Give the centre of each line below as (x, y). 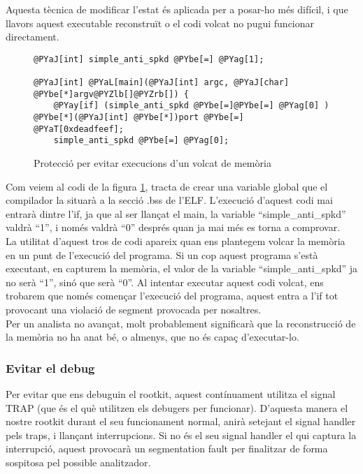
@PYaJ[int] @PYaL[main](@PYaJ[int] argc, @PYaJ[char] (162, 83)
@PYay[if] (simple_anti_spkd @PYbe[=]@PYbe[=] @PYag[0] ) (191, 106)
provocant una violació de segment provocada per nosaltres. (134, 309)
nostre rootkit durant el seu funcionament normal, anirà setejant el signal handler (181, 421)
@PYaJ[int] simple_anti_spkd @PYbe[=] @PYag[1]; (149, 59)
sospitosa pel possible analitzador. (78, 462)
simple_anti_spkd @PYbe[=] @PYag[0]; (141, 141)
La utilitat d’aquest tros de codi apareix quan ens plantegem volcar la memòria (176, 241)
